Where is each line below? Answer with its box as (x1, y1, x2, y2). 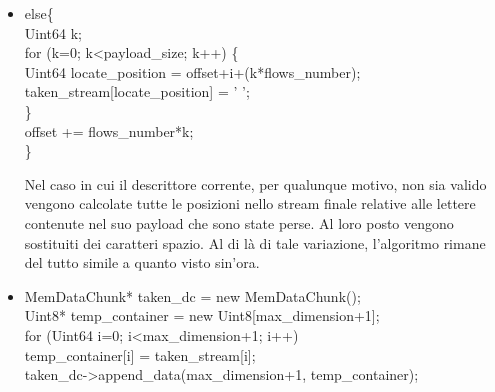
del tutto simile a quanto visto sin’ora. (24, 252, 260, 273)
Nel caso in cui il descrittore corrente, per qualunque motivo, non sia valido (24, 173, 487, 194)
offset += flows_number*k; (24, 120, 194, 141)
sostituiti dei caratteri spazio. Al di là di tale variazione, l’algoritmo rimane (24, 232, 486, 253)
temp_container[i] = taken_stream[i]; (24, 344, 256, 365)
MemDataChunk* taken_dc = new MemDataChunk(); (24, 285, 361, 306)
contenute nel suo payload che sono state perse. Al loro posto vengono (24, 212, 454, 233)
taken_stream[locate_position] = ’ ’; (24, 81, 250, 102)
